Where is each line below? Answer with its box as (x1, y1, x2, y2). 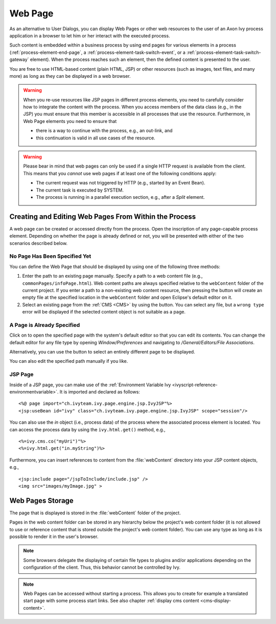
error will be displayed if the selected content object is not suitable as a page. (22, 309, 186, 315)
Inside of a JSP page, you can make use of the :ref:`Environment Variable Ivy (9, 382, 171, 388)
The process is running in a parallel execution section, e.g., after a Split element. (36, 194, 205, 200)
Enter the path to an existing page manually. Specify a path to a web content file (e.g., (22, 273, 203, 279)
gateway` (9, 56, 29, 63)
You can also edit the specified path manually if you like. (9, 358, 128, 364)
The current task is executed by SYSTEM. (36, 187, 124, 193)
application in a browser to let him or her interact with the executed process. (9, 32, 170, 38)
